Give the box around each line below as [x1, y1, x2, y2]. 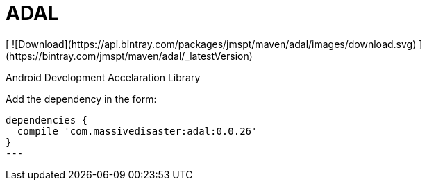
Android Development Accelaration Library [6, 71, 201, 83]
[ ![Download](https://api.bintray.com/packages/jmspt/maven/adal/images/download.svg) [6, 37, 417, 50]
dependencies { [6, 114, 88, 126]
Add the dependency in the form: [6, 92, 157, 105]
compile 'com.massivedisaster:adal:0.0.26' [17, 125, 258, 137]
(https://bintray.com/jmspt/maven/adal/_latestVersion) [6, 49, 253, 62]
